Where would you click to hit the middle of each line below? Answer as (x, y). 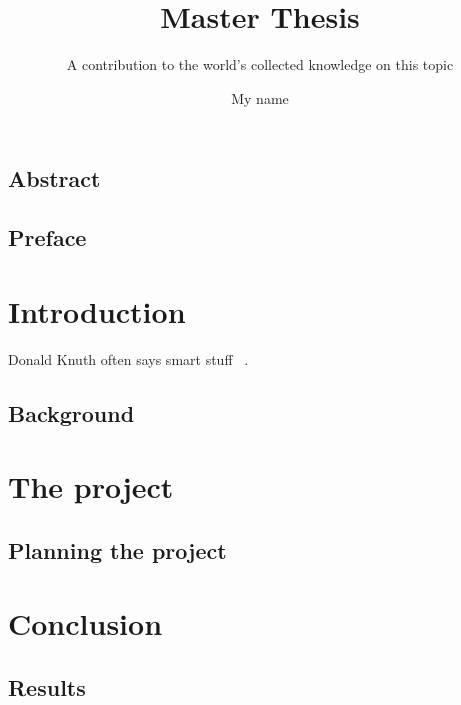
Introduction (97, 310)
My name (260, 97)
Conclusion (85, 623)
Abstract (54, 178)
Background (71, 412)
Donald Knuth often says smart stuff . (128, 358)
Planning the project (117, 549)
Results (47, 686)
